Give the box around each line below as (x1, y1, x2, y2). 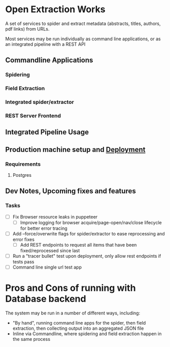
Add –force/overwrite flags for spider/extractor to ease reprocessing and (12, 230, 165, 236)
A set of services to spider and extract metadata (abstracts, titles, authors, (5, 20, 161, 26)
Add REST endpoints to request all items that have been (20, 242, 137, 248)
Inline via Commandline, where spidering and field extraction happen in (12, 331, 162, 337)
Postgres (12, 172, 32, 178)
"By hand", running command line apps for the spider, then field (12, 320, 146, 326)
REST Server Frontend (5, 112, 61, 119)
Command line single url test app (12, 264, 82, 271)
